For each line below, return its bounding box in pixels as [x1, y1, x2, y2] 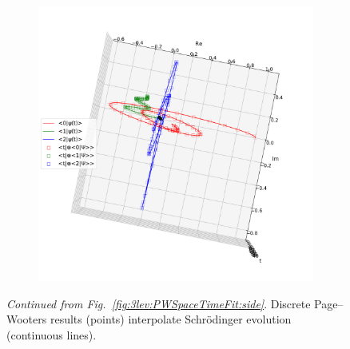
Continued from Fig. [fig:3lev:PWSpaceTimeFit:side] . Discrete [6, 295, 311, 311]
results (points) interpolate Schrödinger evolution [50, 311, 292, 327]
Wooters [6, 311, 47, 327]
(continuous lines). [6, 326, 97, 343]
